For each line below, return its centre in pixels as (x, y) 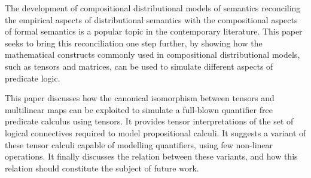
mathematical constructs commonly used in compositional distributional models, (153, 54)
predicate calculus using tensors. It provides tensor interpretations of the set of (149, 121)
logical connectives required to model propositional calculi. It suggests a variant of (155, 132)
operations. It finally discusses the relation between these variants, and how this (151, 156)
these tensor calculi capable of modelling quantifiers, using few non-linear (139, 144)
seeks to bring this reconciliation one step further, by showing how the (134, 43)
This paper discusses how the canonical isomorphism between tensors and (140, 98)
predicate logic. (33, 78)
